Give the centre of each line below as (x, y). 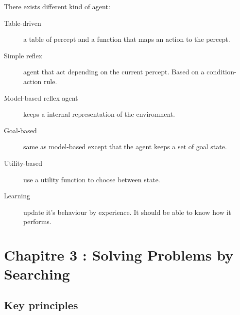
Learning (17, 196)
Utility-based (23, 163)
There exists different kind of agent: (57, 6)
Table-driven (23, 23)
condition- (222, 72)
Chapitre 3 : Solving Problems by (119, 255)
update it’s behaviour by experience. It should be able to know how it (127, 212)
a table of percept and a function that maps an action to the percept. (127, 39)
